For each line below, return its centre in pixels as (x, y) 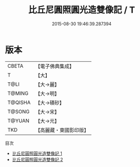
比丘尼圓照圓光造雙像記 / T (82, 10)
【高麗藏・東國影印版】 (62, 130)
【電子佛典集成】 (55, 66)
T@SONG (19, 111)
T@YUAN (18, 121)
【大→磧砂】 (50, 103)
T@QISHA (19, 102)
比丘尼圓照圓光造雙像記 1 (37, 153)
